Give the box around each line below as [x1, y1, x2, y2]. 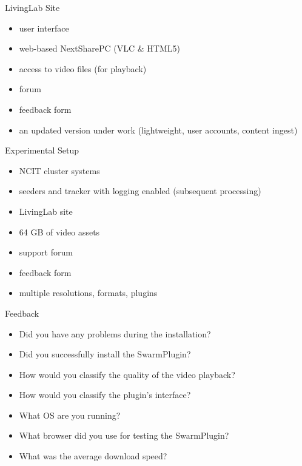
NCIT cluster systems [19, 164, 100, 177]
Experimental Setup [5, 144, 79, 157]
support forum [19, 246, 73, 258]
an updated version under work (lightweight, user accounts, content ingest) [19, 123, 298, 136]
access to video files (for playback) [19, 62, 147, 75]
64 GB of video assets [19, 225, 100, 238]
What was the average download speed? [19, 450, 167, 462]
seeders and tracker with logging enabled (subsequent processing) [19, 184, 261, 197]
